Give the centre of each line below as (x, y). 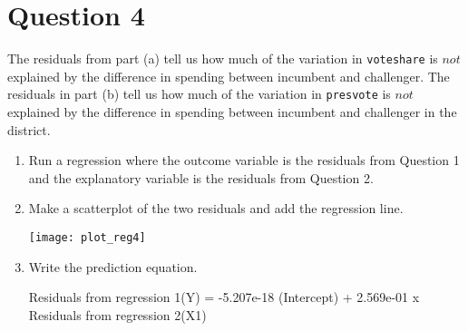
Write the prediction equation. (113, 266)
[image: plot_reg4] (87, 238)
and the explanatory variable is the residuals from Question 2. (201, 177)
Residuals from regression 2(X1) (117, 314)
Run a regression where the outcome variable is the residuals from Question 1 (244, 160)
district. (29, 129)
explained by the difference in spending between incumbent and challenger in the (232, 112)
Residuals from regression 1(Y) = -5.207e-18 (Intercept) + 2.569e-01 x (224, 297)
